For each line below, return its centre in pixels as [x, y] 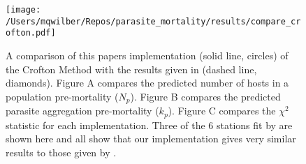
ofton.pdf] [31, 33]
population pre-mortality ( [62, 96]
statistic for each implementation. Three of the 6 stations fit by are [149, 125]
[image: [23, 10]
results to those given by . [61, 152]
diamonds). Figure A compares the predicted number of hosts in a [147, 83]
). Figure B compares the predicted [205, 96]
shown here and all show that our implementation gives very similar [151, 139]
